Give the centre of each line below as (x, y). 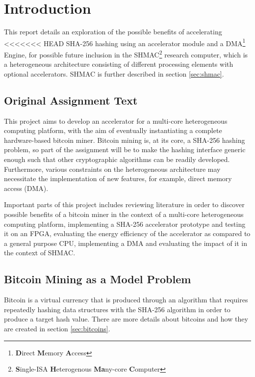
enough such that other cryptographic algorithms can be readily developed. (117, 159)
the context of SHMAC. (40, 253)
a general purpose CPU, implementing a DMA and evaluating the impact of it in (126, 243)
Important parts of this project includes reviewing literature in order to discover (124, 204)
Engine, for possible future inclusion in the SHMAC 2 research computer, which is (126, 54)
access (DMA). (26, 188)
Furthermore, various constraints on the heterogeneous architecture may (112, 169)
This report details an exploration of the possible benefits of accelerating (113, 32)
